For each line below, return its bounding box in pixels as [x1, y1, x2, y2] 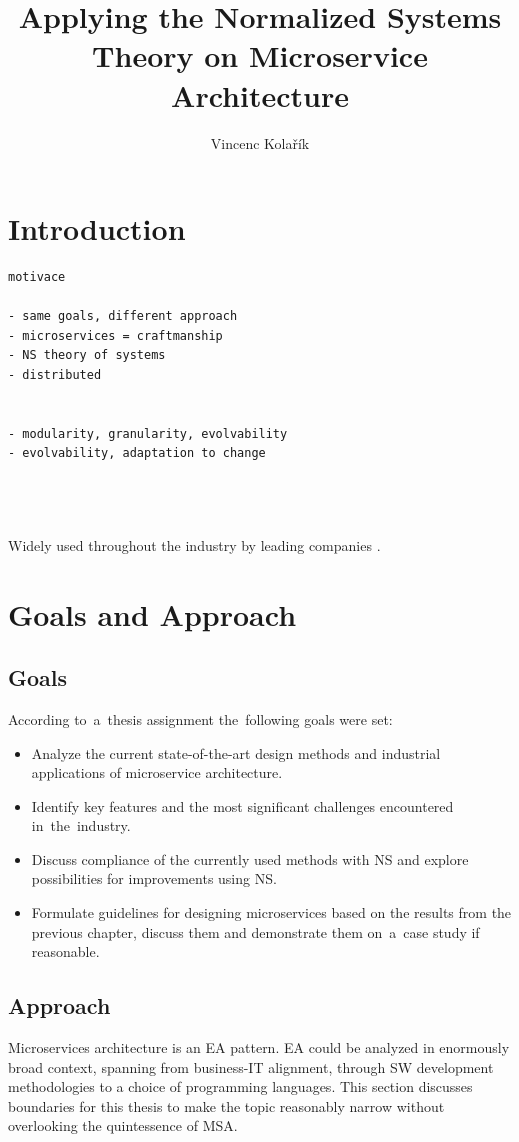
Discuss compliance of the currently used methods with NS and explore [31, 848, 469, 869]
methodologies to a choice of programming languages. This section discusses [8, 1076, 473, 1097]
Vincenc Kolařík [210, 132, 310, 153]
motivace [8, 270, 66, 285]
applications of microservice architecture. [31, 762, 283, 783]
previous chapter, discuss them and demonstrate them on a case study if [31, 921, 480, 942]
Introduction [8, 208, 186, 249]
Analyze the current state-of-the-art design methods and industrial [31, 742, 441, 763]
